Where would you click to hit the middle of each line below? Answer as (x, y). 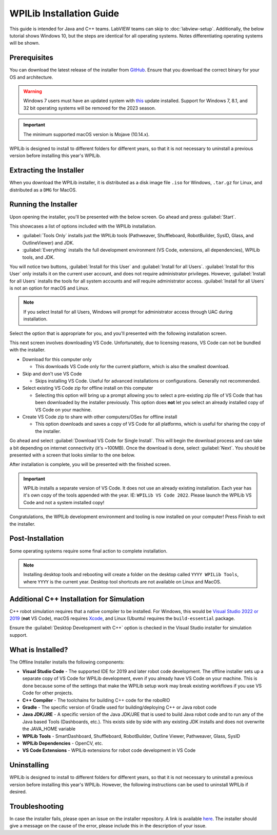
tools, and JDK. (38, 257)
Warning (33, 91)
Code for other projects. (48, 693)
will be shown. (25, 43)
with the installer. (27, 350)
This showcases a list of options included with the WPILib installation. (83, 226)
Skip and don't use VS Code (52, 374)
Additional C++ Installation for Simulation (77, 599)
